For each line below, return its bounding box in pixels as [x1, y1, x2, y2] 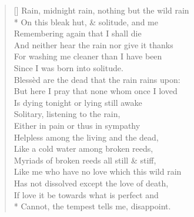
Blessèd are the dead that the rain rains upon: [14, 73, 180, 85]
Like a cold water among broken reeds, [14, 142, 153, 155]
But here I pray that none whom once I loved [14, 85, 178, 97]
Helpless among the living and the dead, [14, 131, 159, 143]
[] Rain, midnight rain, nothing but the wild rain [14, 4, 189, 16]
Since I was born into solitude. [14, 61, 123, 74]
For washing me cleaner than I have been [14, 50, 162, 62]
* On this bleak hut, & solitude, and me [14, 15, 158, 28]
